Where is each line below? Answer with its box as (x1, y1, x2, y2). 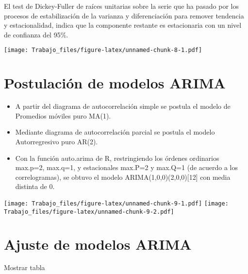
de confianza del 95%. (4, 29, 68, 39)
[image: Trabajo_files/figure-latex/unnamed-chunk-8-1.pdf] (4, 47, 202, 54)
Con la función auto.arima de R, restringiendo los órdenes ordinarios (15, 153, 219, 163)
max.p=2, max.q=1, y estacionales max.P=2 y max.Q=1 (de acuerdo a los (15, 162, 238, 172)
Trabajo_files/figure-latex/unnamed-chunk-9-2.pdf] (4, 208, 174, 215)
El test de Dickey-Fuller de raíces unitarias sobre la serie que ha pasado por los (4, 1, 239, 11)
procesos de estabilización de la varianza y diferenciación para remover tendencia (4, 10, 244, 20)
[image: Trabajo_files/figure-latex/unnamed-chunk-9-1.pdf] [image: (4, 200, 229, 207)
